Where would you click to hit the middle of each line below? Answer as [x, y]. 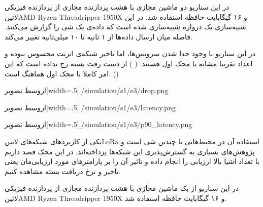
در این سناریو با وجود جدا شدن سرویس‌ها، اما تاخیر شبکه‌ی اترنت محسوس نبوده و [130, 53]
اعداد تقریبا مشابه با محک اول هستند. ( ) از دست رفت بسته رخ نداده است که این [129, 63]
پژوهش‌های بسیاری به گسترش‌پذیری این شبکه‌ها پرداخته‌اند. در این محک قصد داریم [130, 151]
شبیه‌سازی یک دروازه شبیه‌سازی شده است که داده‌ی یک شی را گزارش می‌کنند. [125, 27]
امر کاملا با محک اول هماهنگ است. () [62, 73]
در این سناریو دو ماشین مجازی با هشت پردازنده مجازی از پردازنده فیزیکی [117, 7]
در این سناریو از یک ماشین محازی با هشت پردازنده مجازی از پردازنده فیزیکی [122, 188]
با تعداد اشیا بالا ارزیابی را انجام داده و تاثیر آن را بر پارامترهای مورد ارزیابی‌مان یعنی [132, 161]
